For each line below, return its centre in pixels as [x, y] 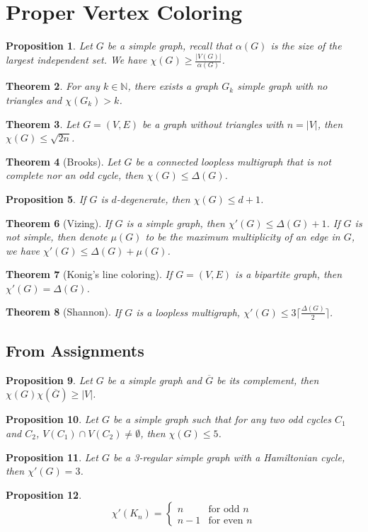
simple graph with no [282, 86]
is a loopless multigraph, [188, 312]
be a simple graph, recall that [169, 46]
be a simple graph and [155, 380]
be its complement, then [268, 380]
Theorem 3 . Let [43, 123]
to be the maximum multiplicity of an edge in [243, 237]
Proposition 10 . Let [52, 419]
